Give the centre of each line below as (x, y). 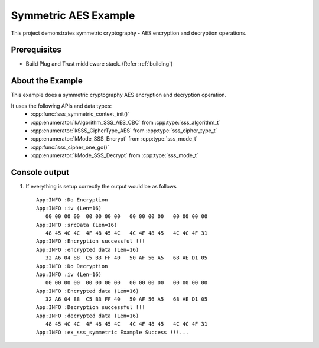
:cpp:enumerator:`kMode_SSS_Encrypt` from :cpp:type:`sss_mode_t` (114, 139)
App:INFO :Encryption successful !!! (91, 241)
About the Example (47, 81)
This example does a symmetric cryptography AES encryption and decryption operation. (119, 95)
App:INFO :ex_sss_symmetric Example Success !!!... (113, 332)
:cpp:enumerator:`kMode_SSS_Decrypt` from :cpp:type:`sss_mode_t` (115, 155)
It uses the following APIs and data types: (61, 106)
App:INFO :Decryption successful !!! (91, 308)
